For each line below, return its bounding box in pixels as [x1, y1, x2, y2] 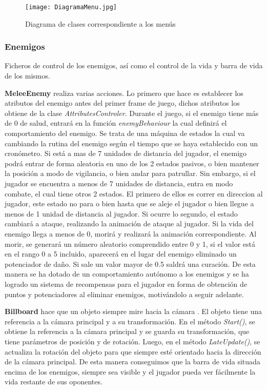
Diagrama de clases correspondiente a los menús [25, 18, 176, 29]
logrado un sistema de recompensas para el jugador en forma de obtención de [5, 278, 247, 289]
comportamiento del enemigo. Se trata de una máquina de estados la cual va [5, 128, 245, 139]
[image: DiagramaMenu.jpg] [25, 4, 117, 11]
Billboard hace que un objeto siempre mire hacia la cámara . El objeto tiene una [5, 306, 262, 317]
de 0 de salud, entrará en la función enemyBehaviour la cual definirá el [5, 118, 227, 128]
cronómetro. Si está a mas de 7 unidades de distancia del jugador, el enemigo [5, 148, 247, 159]
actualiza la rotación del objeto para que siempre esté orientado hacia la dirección [5, 346, 261, 357]
